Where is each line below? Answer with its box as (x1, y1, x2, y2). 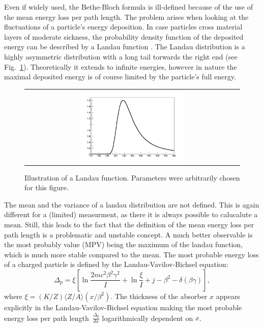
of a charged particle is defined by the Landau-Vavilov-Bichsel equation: (4, 259, 228, 270)
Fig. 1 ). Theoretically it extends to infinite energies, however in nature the (4, 61, 237, 72)
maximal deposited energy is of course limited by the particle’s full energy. (4, 71, 236, 82)
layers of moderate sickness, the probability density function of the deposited (4, 31, 244, 42)
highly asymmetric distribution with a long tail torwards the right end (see (4, 51, 238, 62)
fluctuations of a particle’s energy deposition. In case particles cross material (4, 21, 243, 32)
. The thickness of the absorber (110, 290, 208, 301)
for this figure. (24, 182, 69, 193)
